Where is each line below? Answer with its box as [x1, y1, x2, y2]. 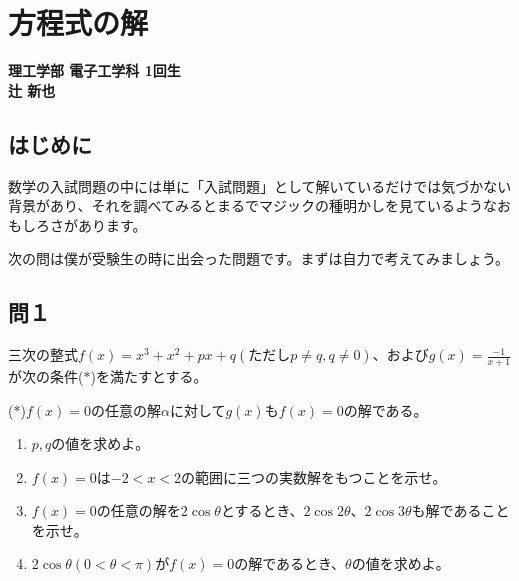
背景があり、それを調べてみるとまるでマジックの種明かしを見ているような [8, 195, 497, 216]
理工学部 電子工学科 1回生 [8, 60, 181, 81]
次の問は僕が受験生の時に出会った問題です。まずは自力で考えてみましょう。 [8, 248, 510, 269]
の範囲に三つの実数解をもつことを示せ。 [181, 466, 447, 487]
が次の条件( [8, 365, 84, 386]
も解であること [411, 500, 510, 521]
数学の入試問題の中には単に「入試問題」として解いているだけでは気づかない [8, 175, 512, 196]
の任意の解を [96, 500, 181, 521]
